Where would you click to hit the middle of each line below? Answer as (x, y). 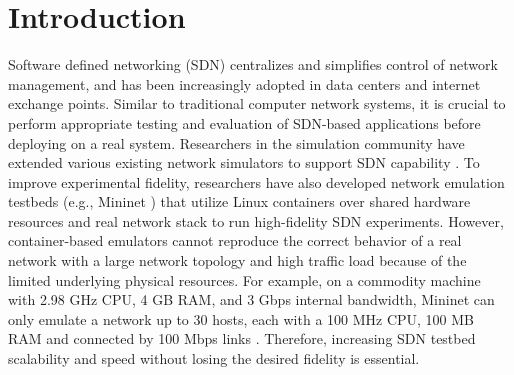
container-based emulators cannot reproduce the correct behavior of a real (235, 240)
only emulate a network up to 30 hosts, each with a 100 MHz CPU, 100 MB (241, 318)
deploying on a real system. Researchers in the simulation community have (236, 142)
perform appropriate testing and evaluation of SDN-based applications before (244, 122)
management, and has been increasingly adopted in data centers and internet (244, 83)
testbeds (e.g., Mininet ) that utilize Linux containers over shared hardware (239, 201)
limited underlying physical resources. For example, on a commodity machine (244, 279)
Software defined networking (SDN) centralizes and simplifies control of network (253, 64)
